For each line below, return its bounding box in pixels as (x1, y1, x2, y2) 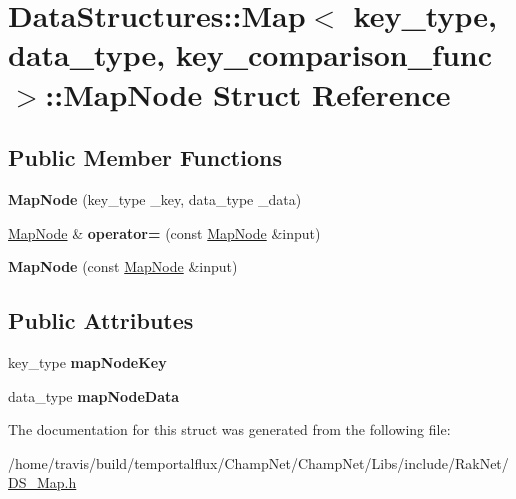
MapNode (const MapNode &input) (8, 256, 238, 277)
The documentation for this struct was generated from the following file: (8, 419, 451, 440)
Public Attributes (8, 305, 194, 336)
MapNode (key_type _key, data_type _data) (8, 188, 302, 209)
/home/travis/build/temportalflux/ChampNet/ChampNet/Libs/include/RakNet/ (8, 452, 509, 473)
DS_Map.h (8, 472, 77, 493)
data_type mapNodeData (8, 385, 180, 406)
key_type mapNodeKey (8, 351, 167, 372)
